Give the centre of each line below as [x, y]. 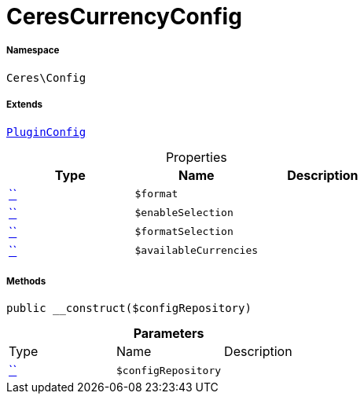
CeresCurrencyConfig [124, 17]
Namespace [33, 51]
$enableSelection [184, 213]
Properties [196, 157]
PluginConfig [46, 132]
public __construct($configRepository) [129, 308]
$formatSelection [184, 232]
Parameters [169, 334]
